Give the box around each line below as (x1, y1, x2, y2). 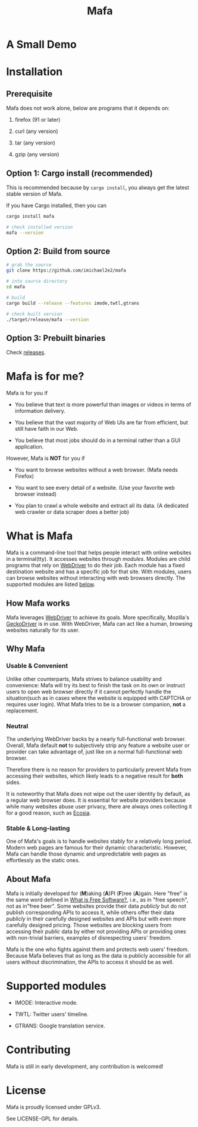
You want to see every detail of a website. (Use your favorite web (14, 484, 175, 492)
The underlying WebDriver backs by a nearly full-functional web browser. (6, 735, 186, 742)
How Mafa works (6, 598, 70, 608)
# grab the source (6, 262, 52, 268)
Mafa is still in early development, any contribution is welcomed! (6, 1063, 164, 1070)
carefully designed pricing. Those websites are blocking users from (6, 922, 172, 929)
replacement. (6, 707, 39, 714)
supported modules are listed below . (6, 581, 96, 588)
